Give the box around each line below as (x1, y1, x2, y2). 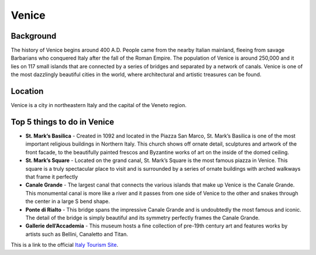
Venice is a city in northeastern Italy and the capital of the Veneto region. (11, 102, 187, 109)
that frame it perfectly (25, 173, 78, 180)
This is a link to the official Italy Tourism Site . (11, 242, 118, 249)
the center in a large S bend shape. (25, 198, 111, 205)
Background (11, 31, 57, 41)
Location (11, 87, 44, 97)
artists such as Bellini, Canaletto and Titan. (25, 230, 128, 237)
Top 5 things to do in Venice (11, 117, 114, 127)
